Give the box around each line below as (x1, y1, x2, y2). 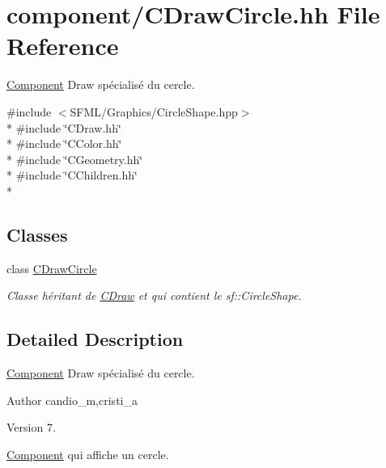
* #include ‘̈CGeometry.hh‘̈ (6, 150, 143, 167)
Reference (6, 29, 119, 62)
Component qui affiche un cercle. (6, 445, 169, 462)
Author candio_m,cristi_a (6, 391, 138, 408)
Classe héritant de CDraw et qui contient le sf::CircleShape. (6, 287, 302, 304)
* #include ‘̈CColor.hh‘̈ (6, 135, 122, 152)
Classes (6, 221, 68, 247)
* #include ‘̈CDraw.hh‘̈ (6, 119, 121, 136)
